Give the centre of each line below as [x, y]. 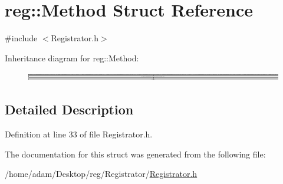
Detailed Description [69, 109]
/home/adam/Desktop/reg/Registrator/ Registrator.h [101, 174]
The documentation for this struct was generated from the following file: [135, 154]
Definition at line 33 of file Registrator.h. [79, 134]
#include [21, 38]
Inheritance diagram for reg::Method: [72, 57]
